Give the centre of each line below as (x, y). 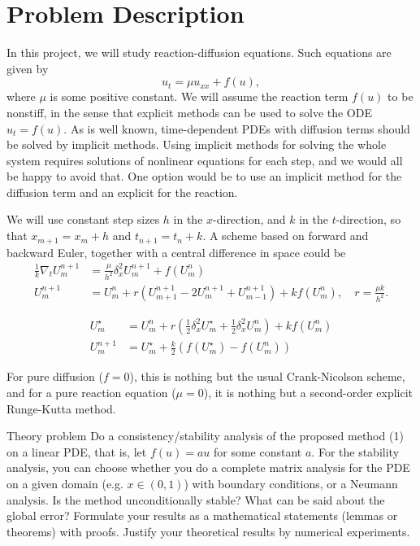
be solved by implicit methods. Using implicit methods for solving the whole (197, 144)
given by (28, 68)
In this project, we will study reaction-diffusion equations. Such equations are (199, 52)
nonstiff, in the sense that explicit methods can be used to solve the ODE (189, 112)
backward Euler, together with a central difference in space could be (176, 252)
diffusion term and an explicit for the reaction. (122, 192)
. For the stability (355, 451)
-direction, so (368, 219)
